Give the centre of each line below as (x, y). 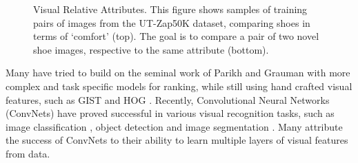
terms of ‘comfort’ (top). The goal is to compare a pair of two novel (176, 36)
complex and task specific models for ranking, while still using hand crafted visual (179, 86)
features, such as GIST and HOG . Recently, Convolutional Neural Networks (168, 99)
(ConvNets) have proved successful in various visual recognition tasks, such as (170, 113)
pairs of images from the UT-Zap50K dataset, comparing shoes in (172, 22)
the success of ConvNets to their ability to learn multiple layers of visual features (177, 140)
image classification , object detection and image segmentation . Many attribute (174, 126)
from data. (28, 153)
